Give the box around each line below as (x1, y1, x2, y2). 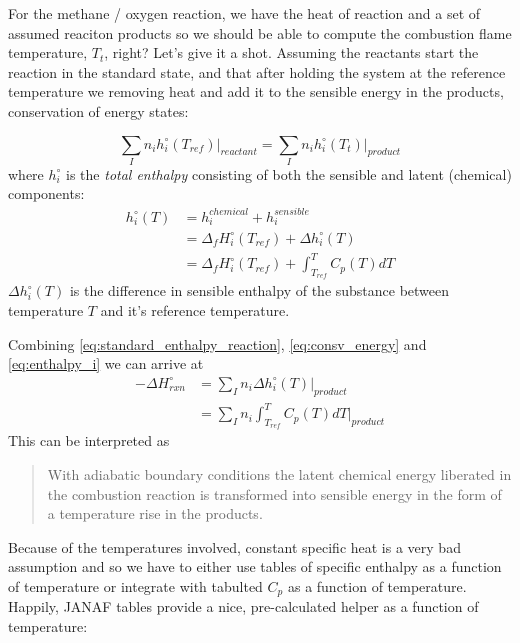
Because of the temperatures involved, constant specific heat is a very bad (8, 536, 461, 557)
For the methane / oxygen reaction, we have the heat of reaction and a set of (8, 3, 481, 23)
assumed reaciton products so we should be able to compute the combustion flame (8, 22, 512, 43)
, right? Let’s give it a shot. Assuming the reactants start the (104, 42, 479, 63)
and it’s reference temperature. (100, 299, 290, 320)
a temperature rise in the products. (47, 503, 263, 524)
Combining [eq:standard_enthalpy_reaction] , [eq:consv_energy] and (8, 333, 427, 354)
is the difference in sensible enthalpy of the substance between (69, 280, 450, 301)
